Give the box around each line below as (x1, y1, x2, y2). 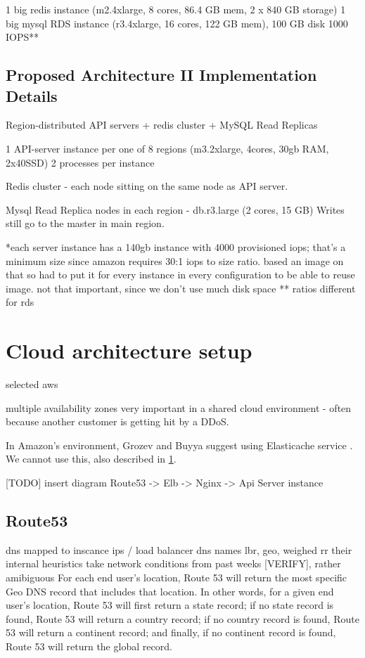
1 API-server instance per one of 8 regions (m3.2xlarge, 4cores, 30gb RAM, (6, 141, 329, 155)
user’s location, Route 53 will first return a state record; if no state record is (6, 598, 334, 612)
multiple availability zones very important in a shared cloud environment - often (6, 400, 352, 415)
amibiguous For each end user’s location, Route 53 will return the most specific (6, 569, 347, 584)
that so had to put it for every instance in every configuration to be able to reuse (6, 267, 355, 282)
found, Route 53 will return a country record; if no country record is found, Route (6, 611, 359, 626)
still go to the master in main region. (6, 216, 165, 231)
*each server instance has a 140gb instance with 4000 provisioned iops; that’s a (6, 239, 346, 254)
